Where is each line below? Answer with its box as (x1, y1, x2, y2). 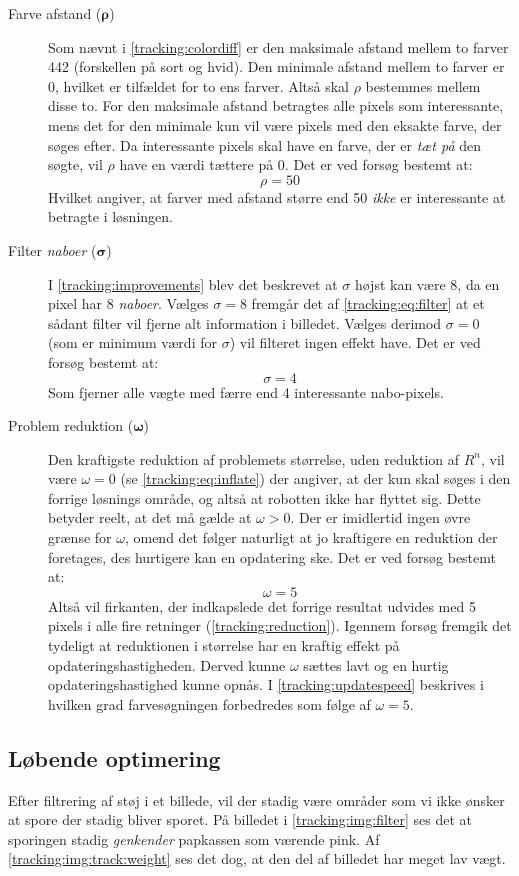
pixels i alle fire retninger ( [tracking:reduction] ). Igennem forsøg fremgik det (48, 615, 512, 636)
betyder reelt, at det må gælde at (48, 507, 252, 528)
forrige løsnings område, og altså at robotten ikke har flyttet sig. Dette (48, 487, 481, 508)
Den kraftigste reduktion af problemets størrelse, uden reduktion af (48, 448, 460, 469)
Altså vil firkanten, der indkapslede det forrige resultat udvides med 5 (48, 595, 476, 616)
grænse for (48, 527, 112, 548)
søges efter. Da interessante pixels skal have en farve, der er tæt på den (48, 134, 482, 155)
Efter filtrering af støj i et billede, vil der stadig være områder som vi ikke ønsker (8, 789, 505, 810)
